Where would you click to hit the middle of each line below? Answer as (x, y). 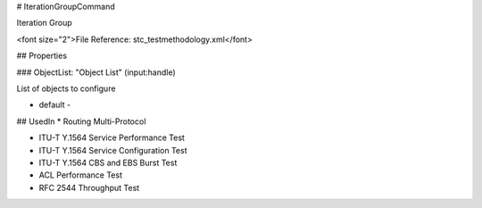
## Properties (42, 56)
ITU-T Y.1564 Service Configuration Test (113, 150)
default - (55, 105)
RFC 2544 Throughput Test (89, 187)
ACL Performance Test (81, 175)
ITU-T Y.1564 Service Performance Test (112, 137)
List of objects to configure (66, 88)
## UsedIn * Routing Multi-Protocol (81, 121)
